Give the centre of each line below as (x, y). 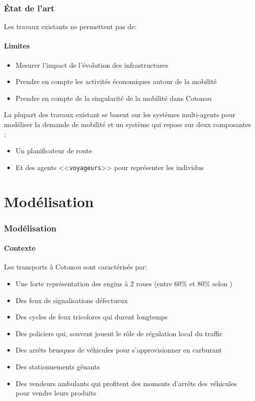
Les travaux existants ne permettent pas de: (70, 26)
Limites (17, 46)
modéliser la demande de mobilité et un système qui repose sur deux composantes (128, 124)
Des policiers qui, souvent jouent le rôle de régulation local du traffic (119, 333)
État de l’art (29, 8)
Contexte (20, 248)
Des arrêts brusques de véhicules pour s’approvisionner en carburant (119, 350)
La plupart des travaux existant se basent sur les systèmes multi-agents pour (120, 114)
